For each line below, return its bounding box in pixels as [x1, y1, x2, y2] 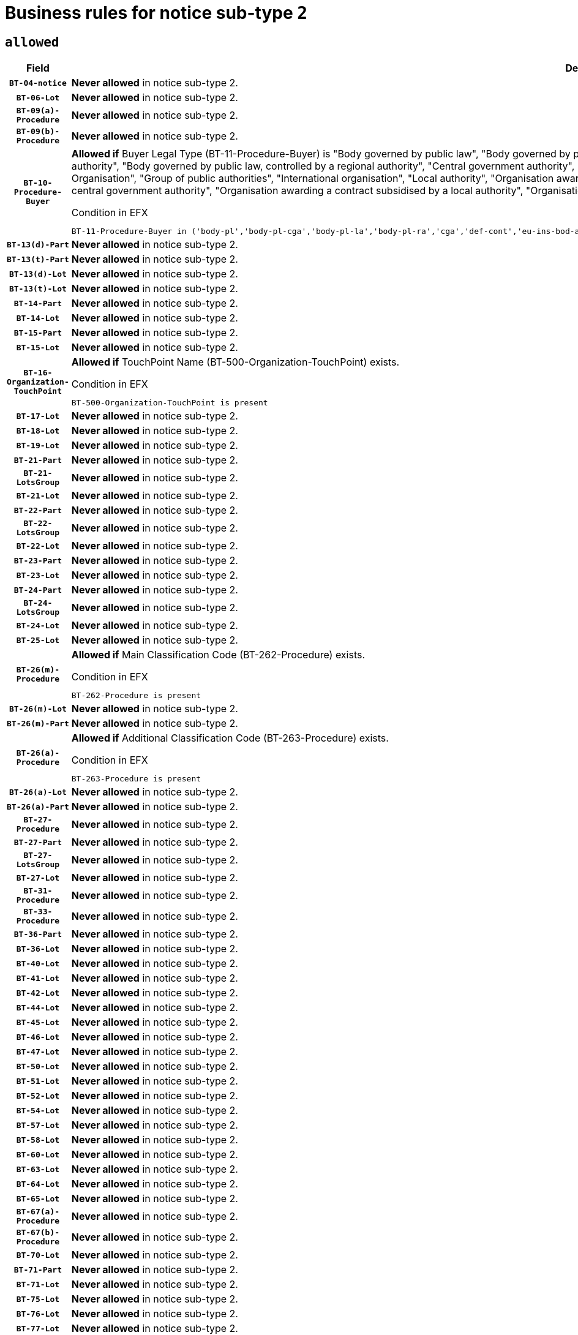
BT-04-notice [9, 78, 67, 88]
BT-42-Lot [16, 988, 60, 998]
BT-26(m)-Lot [9, 704, 67, 713]
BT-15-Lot [16, 342, 60, 352]
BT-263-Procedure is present [71, 774, 201, 784]
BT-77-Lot [16, 1323, 60, 1333]
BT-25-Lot [16, 635, 60, 645]
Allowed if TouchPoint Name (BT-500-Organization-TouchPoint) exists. [71, 356, 400, 369]
